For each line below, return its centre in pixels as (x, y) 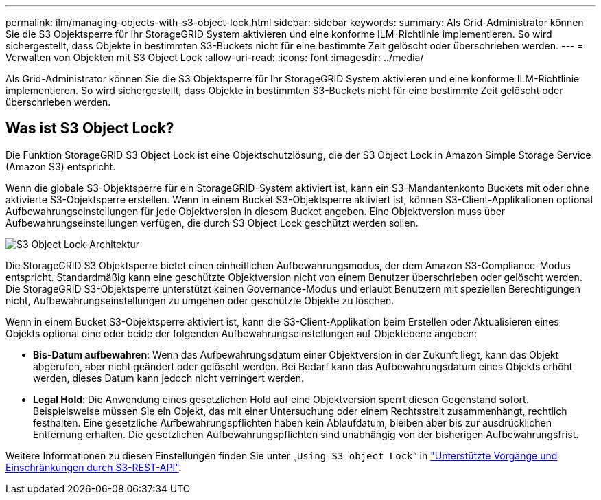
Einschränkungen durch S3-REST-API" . (94, 467)
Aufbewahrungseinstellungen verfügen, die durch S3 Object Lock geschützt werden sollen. (212, 223)
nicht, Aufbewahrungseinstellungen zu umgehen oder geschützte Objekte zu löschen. (200, 300)
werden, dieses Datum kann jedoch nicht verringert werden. (169, 378)
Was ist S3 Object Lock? (90, 128)
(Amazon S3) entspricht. (61, 166)
